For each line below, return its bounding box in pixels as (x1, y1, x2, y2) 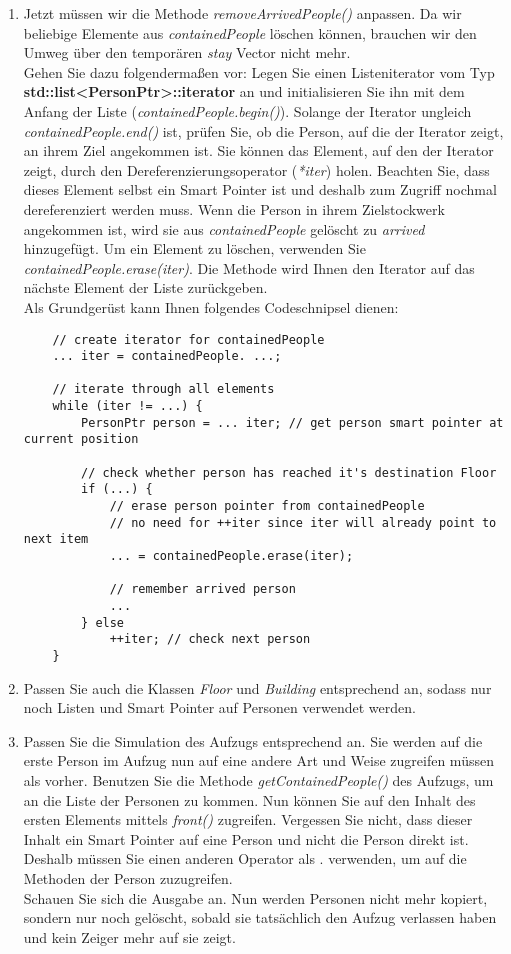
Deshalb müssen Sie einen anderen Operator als (23, 848, 315, 869)
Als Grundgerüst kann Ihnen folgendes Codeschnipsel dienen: (23, 296, 399, 317)
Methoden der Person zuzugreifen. (23, 867, 233, 888)
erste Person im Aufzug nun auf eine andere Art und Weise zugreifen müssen (23, 750, 494, 771)
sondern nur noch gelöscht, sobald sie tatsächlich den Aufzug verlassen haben (23, 907, 497, 928)
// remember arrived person (109, 582, 296, 597)
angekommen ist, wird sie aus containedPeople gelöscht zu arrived (23, 218, 425, 239)
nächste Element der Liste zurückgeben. (23, 277, 268, 298)
